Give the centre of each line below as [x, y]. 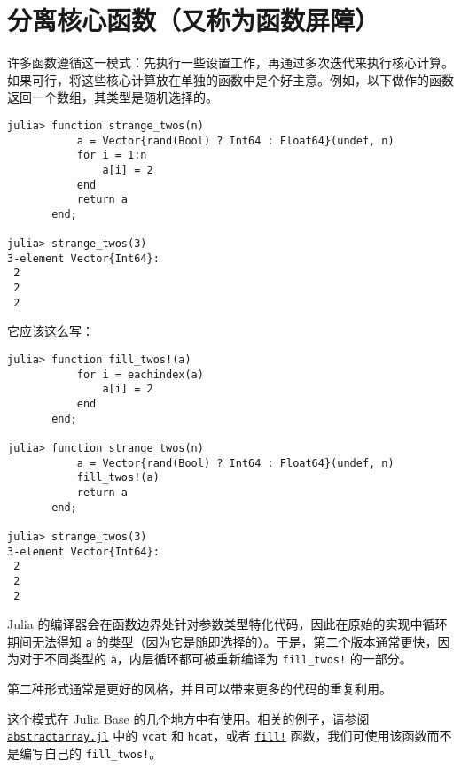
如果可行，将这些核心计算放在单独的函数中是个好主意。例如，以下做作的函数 [230, 79]
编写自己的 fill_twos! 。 [90, 752]
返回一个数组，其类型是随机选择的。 [113, 97]
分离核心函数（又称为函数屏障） [194, 20]
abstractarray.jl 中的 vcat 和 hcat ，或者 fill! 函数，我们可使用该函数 [217, 736]
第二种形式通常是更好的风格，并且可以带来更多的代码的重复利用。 [199, 689]
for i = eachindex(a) [140, 374]
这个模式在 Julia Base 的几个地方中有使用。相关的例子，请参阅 [188, 718]
